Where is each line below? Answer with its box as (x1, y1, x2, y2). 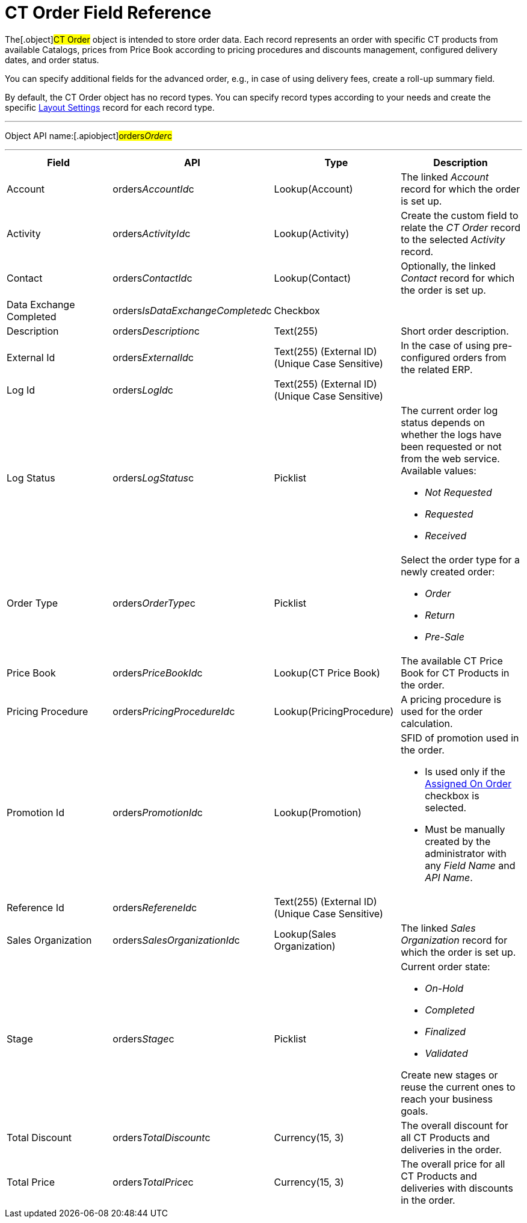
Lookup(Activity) (274, 227, 350, 240)
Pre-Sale (425, 630, 464, 643)
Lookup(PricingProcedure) (274, 705, 394, 717)
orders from (452, 351, 507, 364)
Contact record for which (401, 271, 515, 284)
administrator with (425, 847, 507, 859)
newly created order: (401, 565, 495, 578)
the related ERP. (401, 363, 473, 376)
